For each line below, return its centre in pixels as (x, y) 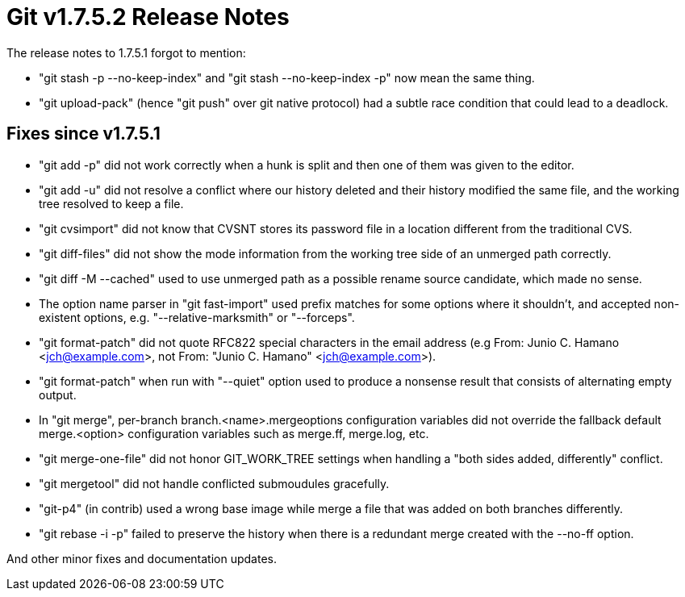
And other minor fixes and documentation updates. (142, 558)
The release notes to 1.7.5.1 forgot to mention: (126, 52)
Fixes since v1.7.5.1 (84, 134)
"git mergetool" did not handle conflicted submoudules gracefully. (214, 483)
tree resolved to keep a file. (111, 203)
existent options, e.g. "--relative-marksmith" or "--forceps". (197, 317)
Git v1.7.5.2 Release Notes (148, 17)
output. (58, 395)
